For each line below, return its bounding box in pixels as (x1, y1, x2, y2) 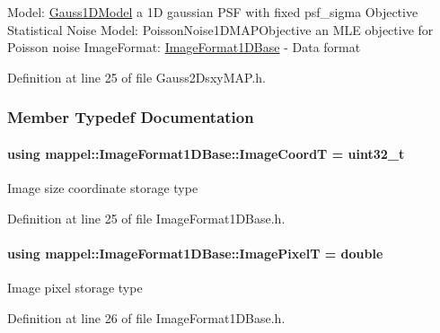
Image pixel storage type (7, 278, 143, 296)
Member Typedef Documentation (7, 106, 254, 128)
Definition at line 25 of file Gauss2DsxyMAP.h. (7, 67, 266, 86)
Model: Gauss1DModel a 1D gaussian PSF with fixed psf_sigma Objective (7, 3, 418, 21)
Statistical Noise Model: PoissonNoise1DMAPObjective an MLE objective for (7, 20, 434, 39)
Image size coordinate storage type (7, 179, 198, 197)
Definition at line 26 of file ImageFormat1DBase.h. (7, 308, 286, 327)
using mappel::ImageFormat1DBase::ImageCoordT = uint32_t (7, 144, 405, 162)
